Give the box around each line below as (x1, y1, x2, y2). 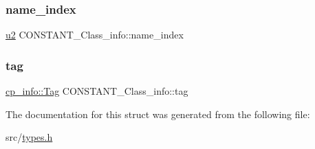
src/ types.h (6, 130, 53, 144)
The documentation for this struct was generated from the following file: (6, 106, 310, 121)
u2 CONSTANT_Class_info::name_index (6, 27, 184, 42)
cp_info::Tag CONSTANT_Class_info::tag (6, 84, 188, 98)
